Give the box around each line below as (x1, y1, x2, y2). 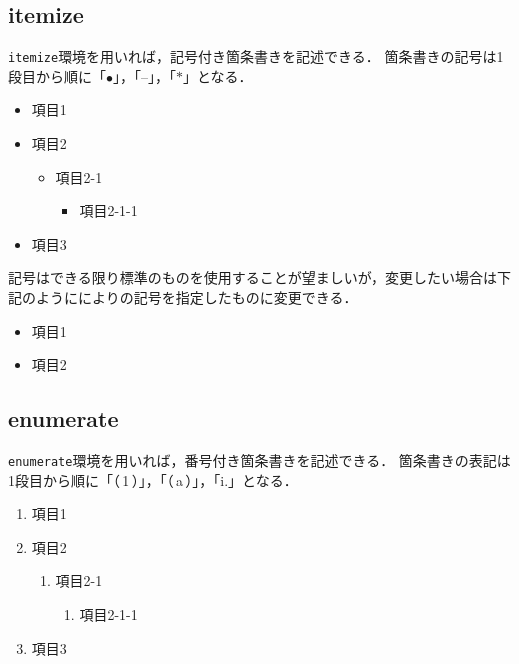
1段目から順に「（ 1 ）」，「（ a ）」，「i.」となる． (8, 469, 298, 490)
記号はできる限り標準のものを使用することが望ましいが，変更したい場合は (8, 267, 497, 288)
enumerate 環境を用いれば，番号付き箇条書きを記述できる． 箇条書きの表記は (8, 450, 511, 470)
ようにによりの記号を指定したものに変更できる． (35, 287, 358, 308)
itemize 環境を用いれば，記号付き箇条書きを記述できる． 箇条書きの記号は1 (8, 46, 504, 67)
